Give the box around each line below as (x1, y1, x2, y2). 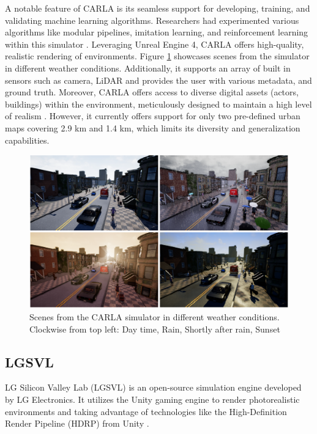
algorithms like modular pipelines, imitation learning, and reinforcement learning (5, 26, 308, 39)
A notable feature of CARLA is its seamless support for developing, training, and (5, 2, 310, 14)
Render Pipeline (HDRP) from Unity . (5, 417, 149, 430)
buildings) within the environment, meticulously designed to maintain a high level (5, 97, 312, 110)
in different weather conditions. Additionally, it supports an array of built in (5, 61, 291, 74)
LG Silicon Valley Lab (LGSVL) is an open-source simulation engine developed (5, 381, 302, 394)
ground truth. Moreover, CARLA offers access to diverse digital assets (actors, (5, 86, 299, 98)
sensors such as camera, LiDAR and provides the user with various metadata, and (5, 73, 312, 86)
